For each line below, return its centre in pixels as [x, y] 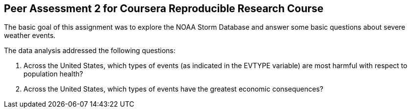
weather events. [30, 36]
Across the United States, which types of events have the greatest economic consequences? [173, 89]
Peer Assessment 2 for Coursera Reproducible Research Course [164, 9]
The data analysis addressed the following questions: [90, 51]
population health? [53, 74]
